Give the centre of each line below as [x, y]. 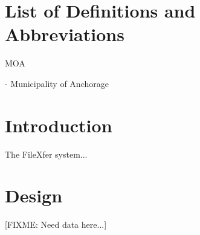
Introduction [59, 125]
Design [34, 195]
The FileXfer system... [46, 154]
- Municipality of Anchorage [57, 83]
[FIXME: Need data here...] [56, 224]
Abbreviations [65, 34]
